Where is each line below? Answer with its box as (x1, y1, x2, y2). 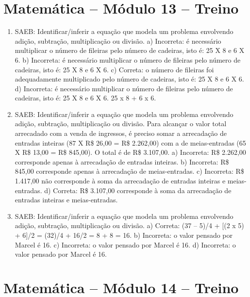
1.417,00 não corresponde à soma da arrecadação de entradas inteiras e (15, 176, 226, 186)
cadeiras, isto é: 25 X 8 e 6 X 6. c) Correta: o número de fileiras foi (15, 64, 214, 74)
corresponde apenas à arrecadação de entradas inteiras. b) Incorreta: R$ (15, 156, 229, 166)
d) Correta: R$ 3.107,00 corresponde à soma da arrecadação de (44, 185, 232, 195)
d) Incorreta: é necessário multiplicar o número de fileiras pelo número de (15, 83, 233, 93)
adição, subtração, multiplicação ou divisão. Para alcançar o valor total (15, 118, 227, 129)
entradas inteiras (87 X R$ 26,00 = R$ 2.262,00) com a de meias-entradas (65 (15, 137, 246, 148)
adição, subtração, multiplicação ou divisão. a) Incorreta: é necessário (15, 35, 221, 46)
